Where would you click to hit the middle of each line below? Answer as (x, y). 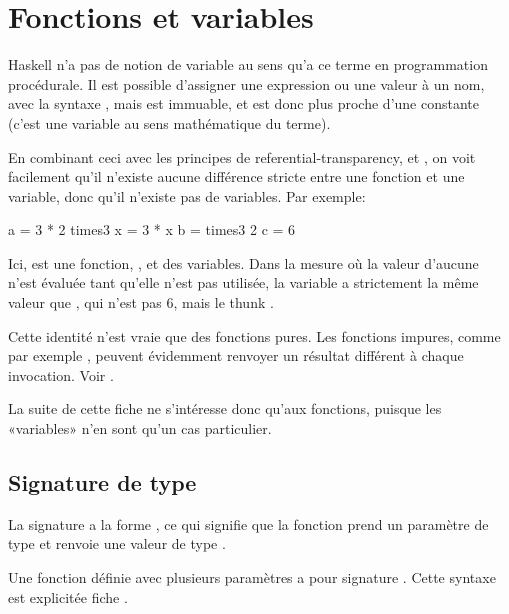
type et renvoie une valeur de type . (117, 543)
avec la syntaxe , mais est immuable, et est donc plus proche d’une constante (243, 103)
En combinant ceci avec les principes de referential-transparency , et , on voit (242, 156)
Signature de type (102, 482)
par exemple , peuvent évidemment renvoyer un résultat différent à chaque (236, 355)
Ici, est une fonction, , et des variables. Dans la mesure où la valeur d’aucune (243, 262)
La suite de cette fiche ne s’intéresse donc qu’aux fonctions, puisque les (225, 408)
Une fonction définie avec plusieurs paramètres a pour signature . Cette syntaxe (252, 577)
